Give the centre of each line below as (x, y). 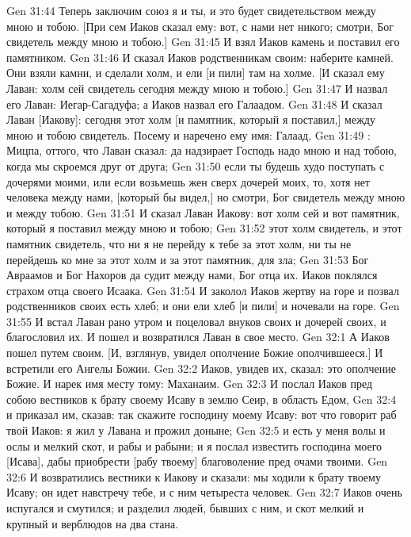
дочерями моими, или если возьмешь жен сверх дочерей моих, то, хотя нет (188, 181)
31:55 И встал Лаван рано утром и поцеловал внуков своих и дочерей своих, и (196, 321)
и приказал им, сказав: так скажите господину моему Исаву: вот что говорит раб (202, 414)
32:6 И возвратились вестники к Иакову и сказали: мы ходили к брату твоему (194, 476)
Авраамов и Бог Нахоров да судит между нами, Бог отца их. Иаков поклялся (192, 275)
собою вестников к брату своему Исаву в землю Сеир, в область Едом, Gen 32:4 (202, 399)
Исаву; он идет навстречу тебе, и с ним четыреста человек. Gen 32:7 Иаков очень (204, 492)
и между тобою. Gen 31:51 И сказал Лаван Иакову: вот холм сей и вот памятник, (203, 212)
